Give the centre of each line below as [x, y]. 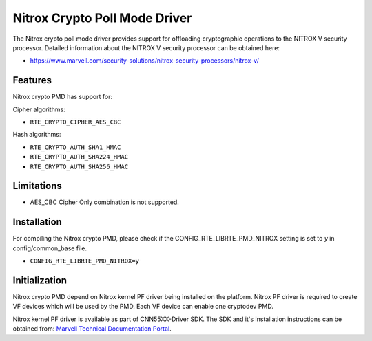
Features [32, 80]
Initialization [40, 280]
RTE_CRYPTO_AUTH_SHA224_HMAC [79, 157]
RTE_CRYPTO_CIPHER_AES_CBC [75, 122]
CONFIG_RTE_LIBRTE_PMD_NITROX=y [84, 261]
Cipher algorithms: [39, 109]
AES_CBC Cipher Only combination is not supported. [104, 202]
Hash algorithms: [37, 135]
